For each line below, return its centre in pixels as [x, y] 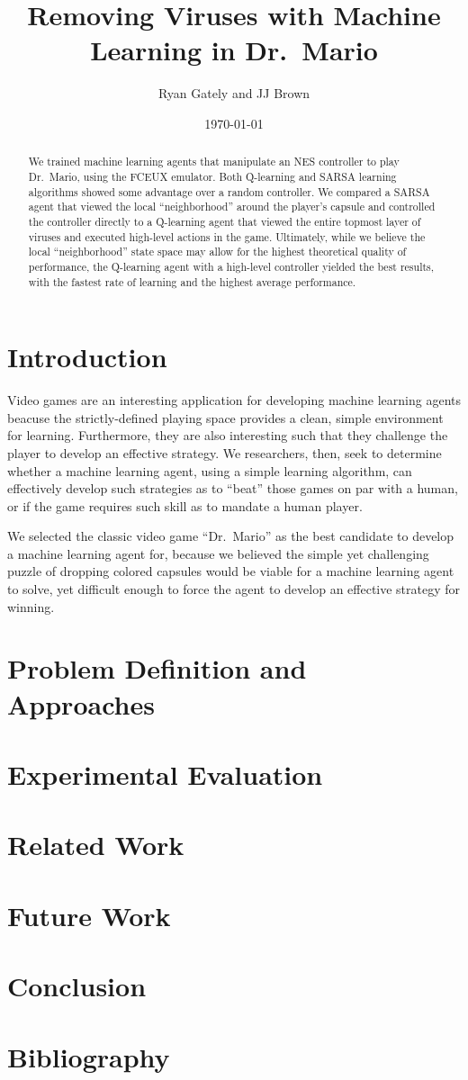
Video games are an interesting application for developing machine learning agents [234, 400]
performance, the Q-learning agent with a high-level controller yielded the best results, [231, 266]
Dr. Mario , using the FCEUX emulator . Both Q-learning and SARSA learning [212, 176]
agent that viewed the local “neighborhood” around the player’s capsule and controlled [232, 207]
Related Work [96, 845]
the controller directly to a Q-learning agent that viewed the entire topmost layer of [225, 221]
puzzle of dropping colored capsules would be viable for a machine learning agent [231, 571]
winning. [31, 606]
